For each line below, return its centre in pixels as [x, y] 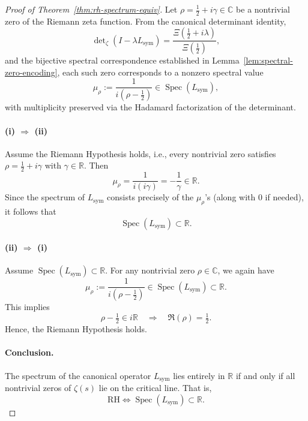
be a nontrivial [263, 9]
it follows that [31, 211]
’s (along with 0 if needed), [254, 197]
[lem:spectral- [268, 60]
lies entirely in [199, 375]
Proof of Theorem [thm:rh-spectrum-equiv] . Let [91, 9]
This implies [27, 307]
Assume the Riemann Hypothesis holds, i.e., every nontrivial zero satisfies [140, 153]
